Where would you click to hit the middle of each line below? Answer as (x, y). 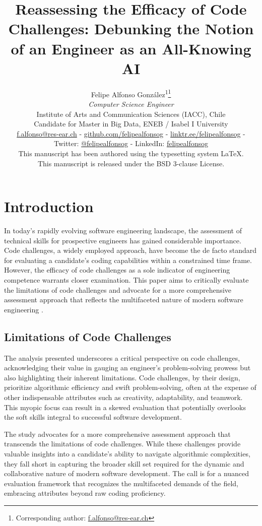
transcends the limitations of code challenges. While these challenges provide (122, 444)
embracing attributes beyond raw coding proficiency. (85, 493)
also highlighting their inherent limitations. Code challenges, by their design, (122, 377)
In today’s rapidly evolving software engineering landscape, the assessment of (123, 231)
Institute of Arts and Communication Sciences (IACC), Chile (131, 114)
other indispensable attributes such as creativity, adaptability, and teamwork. (123, 397)
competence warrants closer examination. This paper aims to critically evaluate (126, 280)
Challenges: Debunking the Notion (131, 28)
